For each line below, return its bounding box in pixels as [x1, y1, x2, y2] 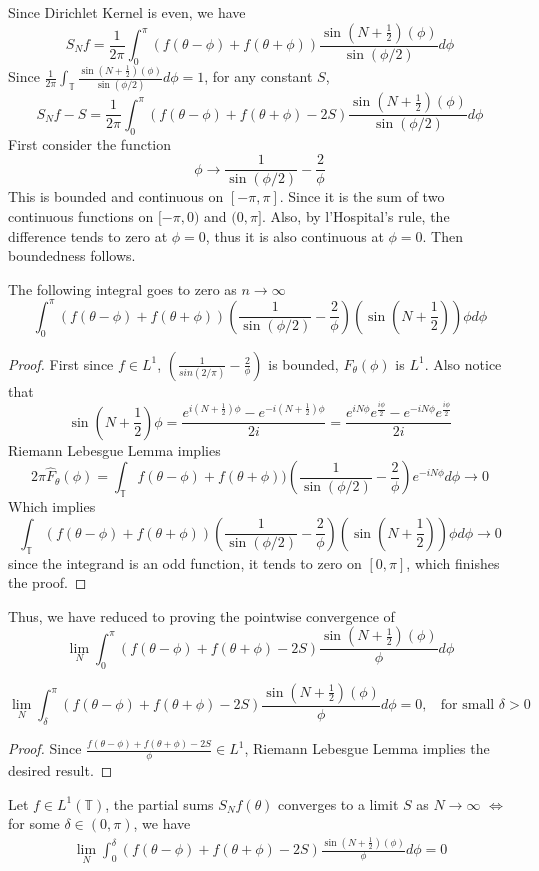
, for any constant [204, 66, 313, 87]
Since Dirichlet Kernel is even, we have [8, 2, 246, 22]
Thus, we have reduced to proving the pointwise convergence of [8, 605, 395, 626]
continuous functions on [8, 205, 154, 226]
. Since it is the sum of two [279, 186, 445, 207]
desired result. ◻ [8, 759, 113, 780]
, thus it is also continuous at [205, 225, 384, 246]
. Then [422, 225, 464, 246]
